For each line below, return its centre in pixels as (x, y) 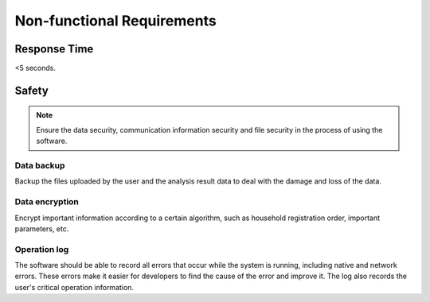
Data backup (40, 165)
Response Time (54, 49)
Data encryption (47, 202)
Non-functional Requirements (115, 21)
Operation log (42, 249)
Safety (32, 90)
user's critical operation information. (74, 287)
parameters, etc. (42, 228)
